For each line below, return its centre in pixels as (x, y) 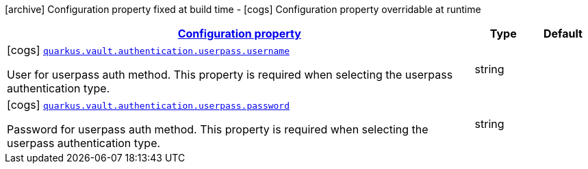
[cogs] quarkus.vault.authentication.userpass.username (149, 50)
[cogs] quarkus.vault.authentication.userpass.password (149, 105)
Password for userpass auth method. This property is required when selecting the (218, 129)
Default (563, 34)
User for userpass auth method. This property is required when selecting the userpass (230, 75)
